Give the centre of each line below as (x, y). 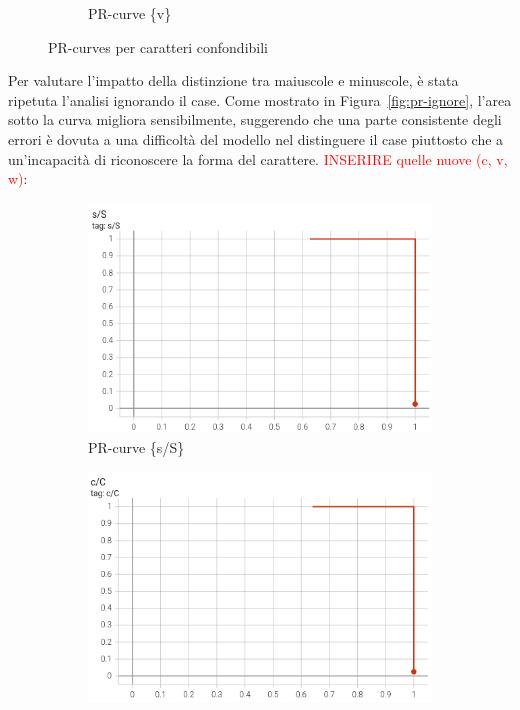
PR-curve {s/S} (136, 447)
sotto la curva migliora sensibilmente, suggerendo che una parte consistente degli (255, 119)
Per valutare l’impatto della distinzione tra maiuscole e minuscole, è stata (233, 80)
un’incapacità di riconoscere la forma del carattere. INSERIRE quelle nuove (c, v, (258, 158)
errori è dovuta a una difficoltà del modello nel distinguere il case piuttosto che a (256, 138)
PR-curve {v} (130, 13)
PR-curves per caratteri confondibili (158, 46)
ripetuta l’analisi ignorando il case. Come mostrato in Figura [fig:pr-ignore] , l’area (260, 99)
